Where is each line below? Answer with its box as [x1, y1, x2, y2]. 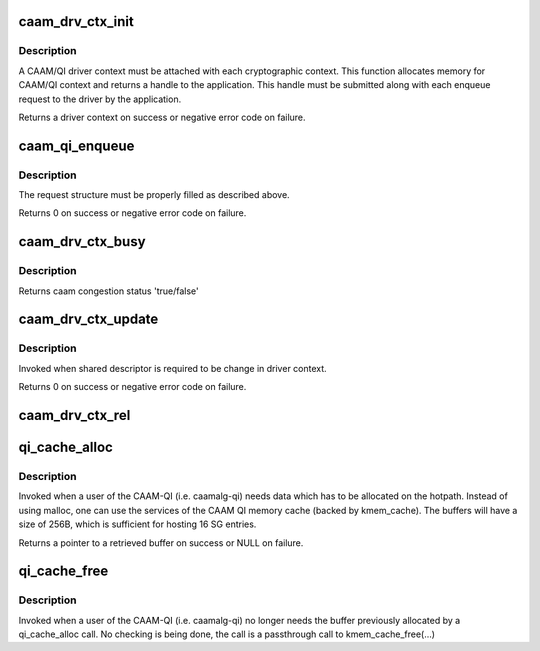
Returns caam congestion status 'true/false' [18, 285, 199, 297]
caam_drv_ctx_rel [18, 407, 131, 424]
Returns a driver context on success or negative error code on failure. [18, 111, 306, 123]
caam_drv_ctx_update [18, 311, 159, 328]
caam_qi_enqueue [18, 137, 135, 154]
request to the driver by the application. [18, 93, 182, 105]
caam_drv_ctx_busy [18, 233, 146, 250]
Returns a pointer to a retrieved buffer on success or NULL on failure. [18, 536, 304, 549]
